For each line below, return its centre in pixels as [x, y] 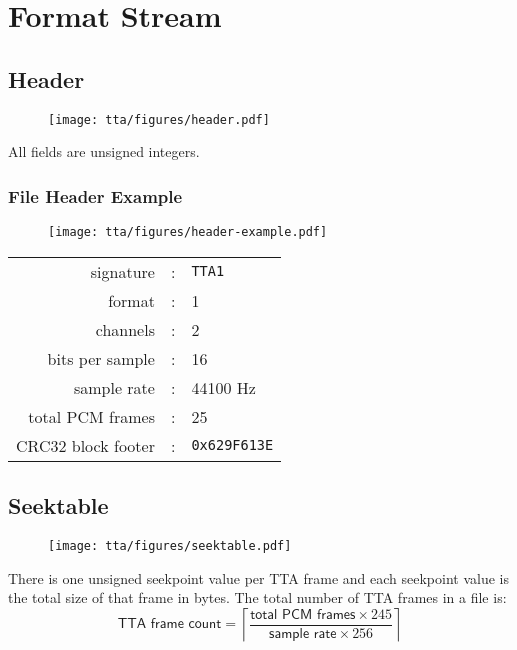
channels [125, 329]
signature [122, 271]
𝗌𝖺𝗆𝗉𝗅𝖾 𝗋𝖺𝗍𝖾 [303, 633]
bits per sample [101, 358]
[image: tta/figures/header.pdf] [159, 119]
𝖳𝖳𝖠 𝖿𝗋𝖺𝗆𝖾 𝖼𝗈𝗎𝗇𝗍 [169, 624]
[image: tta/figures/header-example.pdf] [188, 232]
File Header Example [95, 195]
